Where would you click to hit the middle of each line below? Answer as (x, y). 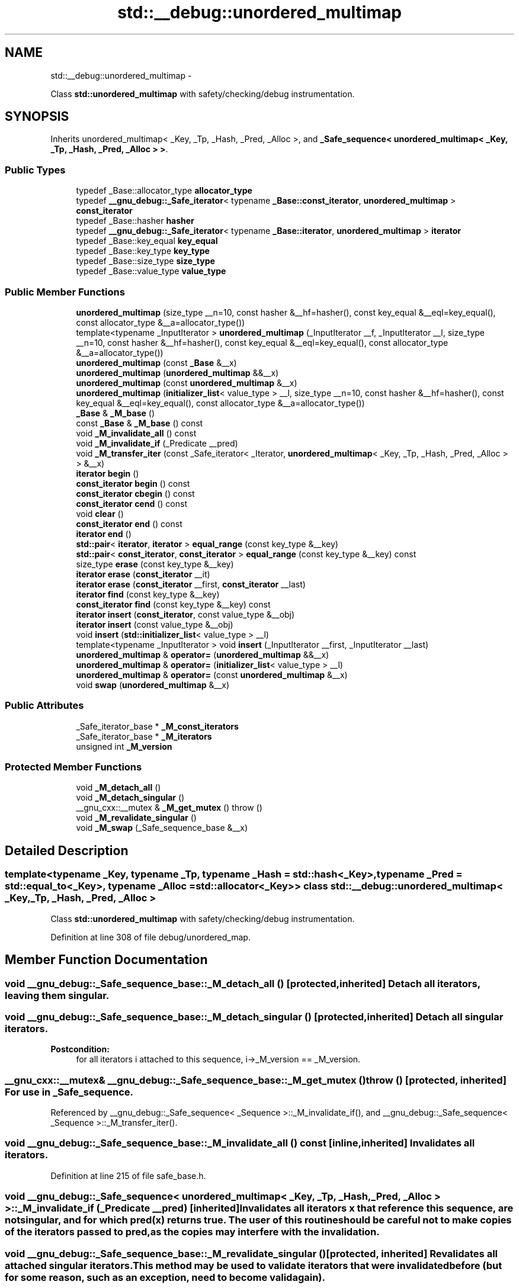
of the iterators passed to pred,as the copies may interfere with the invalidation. (192, 1232)
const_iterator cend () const (132, 503)
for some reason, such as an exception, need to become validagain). (165, 1277)
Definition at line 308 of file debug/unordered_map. (150, 937)
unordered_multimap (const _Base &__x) (156, 362)
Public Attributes (44, 706)
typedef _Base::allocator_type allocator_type (164, 191)
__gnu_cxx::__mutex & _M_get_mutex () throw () (169, 808)
